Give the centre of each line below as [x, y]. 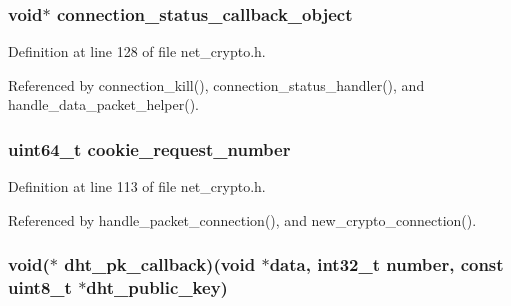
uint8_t [40, 287]
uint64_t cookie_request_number [149, 148]
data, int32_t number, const [386, 264]
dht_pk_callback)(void [160, 264]
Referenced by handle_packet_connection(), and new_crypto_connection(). [242, 219]
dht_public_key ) [157, 287]
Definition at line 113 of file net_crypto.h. [137, 186]
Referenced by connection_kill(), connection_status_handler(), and [216, 84]
